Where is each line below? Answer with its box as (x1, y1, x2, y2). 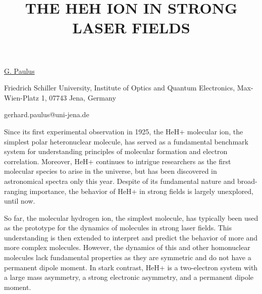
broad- (237, 175, 257, 186)
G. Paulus (4, 65, 35, 76)
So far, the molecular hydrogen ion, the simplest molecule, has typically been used (4, 212, 258, 223)
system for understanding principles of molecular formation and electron (4, 146, 228, 157)
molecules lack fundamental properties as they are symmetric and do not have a (4, 252, 251, 263)
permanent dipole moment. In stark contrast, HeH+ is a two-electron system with (4, 262, 258, 272)
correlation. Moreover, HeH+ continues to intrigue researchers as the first (4, 156, 231, 166)
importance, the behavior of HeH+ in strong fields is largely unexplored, (29, 185, 254, 196)
